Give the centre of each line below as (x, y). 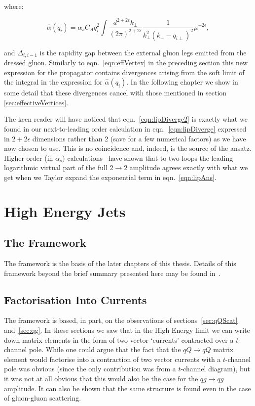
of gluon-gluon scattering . (43, 398)
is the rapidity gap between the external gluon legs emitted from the (143, 52)
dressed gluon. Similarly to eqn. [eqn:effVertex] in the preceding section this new (126, 62)
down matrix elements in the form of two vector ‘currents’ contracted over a (119, 339)
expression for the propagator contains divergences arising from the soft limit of (124, 72)
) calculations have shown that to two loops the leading (148, 158)
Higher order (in (29, 158)
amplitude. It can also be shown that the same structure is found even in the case (127, 388)
